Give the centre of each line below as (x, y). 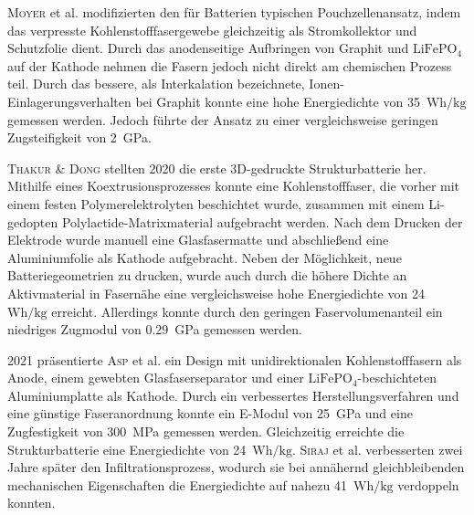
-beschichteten (397, 378)
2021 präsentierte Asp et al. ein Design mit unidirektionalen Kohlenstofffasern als (235, 359)
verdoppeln (428, 484)
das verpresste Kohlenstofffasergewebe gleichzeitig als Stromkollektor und (212, 30)
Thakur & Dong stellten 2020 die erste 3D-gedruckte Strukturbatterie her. (217, 168)
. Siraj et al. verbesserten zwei (377, 449)
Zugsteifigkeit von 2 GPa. (79, 137)
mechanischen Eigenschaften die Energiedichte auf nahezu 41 (177, 484)
